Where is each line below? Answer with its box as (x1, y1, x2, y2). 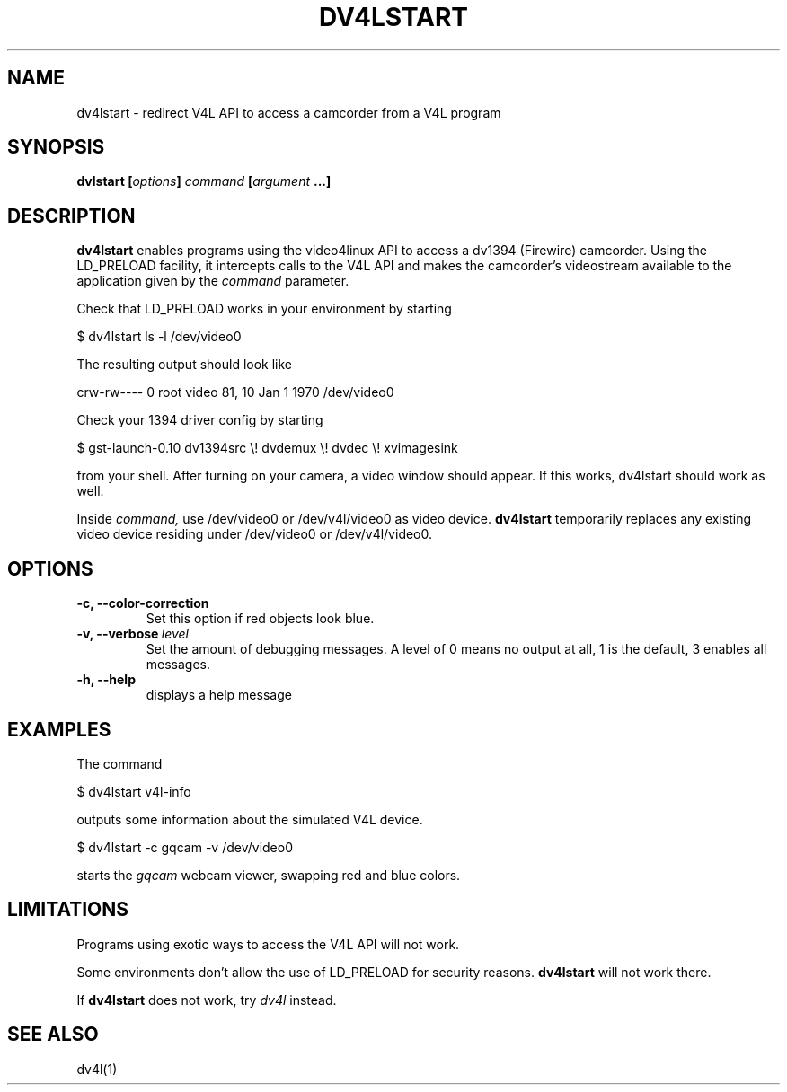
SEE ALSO (7, 1023, 99, 1046)
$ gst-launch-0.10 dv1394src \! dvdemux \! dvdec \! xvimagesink (76, 440, 458, 456)
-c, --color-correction (76, 595, 209, 612)
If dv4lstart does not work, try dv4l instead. (76, 991, 337, 1008)
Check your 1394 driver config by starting (76, 412, 323, 428)
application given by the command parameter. (76, 273, 349, 289)
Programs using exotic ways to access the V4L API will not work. (76, 936, 460, 952)
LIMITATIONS (7, 898, 129, 921)
